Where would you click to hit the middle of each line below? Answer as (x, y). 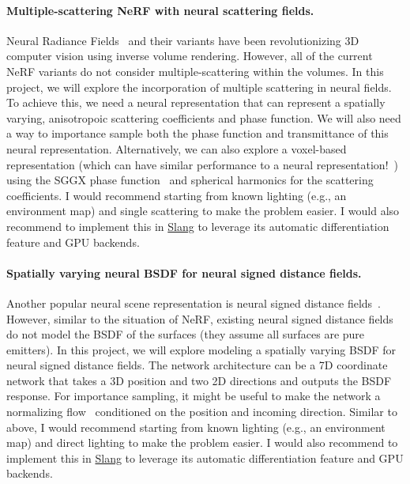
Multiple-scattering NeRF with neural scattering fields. (160, 10)
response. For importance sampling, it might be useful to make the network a (194, 396)
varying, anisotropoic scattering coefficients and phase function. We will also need (204, 117)
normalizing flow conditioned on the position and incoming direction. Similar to (202, 412)
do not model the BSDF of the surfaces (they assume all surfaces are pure (186, 334)
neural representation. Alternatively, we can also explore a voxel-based (177, 148)
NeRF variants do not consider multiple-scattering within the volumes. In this (195, 71)
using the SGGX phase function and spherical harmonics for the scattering (190, 180)
